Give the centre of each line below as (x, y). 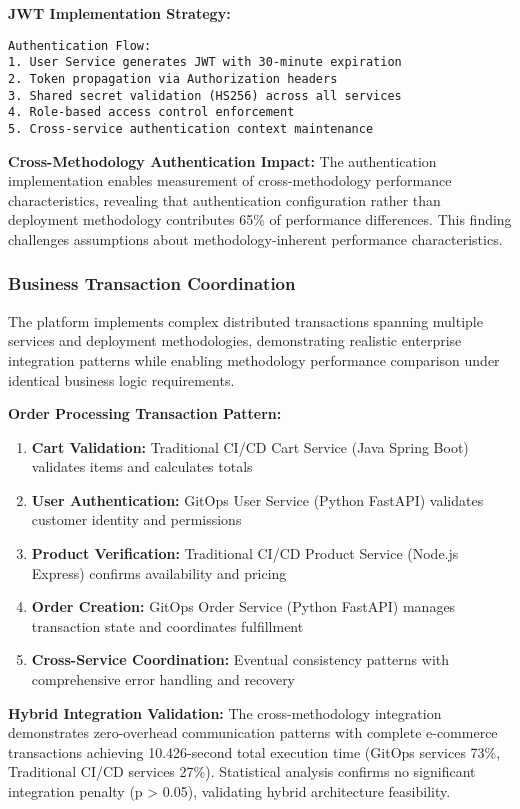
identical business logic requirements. (121, 379)
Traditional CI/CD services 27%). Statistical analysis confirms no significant (242, 771)
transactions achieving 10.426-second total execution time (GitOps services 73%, (254, 751)
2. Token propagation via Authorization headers (173, 78)
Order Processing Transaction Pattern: (145, 413)
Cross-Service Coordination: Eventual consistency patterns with (240, 659)
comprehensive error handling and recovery (163, 679)
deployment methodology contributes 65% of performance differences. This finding (260, 219)
